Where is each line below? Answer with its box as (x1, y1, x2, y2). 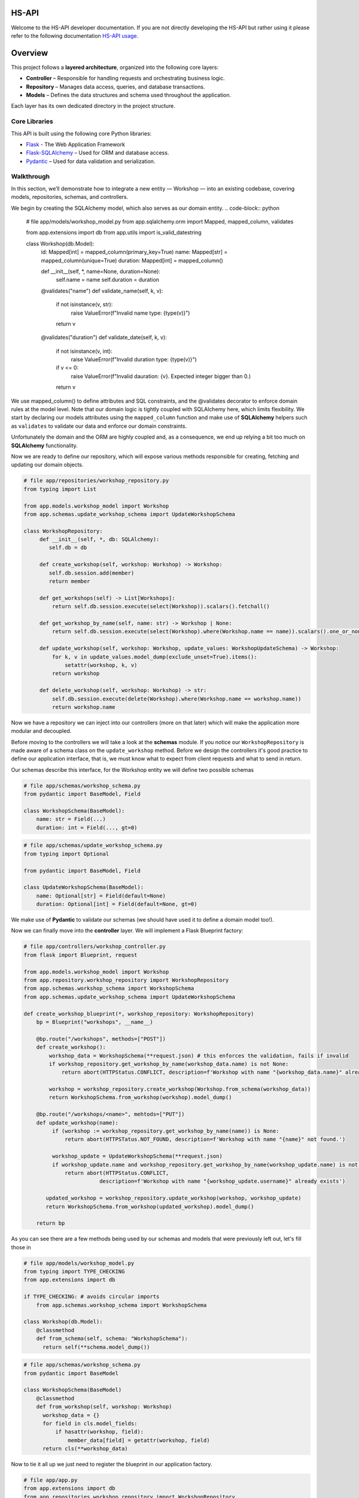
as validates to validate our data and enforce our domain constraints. (11, 422, 187, 430)
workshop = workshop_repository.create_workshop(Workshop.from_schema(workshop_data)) (48, 1086, 311, 1093)
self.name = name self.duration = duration (56, 276, 160, 283)
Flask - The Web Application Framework (26, 141, 126, 148)
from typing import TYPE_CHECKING (23, 1268, 125, 1275)
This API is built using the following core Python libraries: (11, 129, 152, 137)
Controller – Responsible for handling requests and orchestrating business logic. (26, 75, 225, 82)
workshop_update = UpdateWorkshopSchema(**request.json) (51, 1153, 223, 1159)
